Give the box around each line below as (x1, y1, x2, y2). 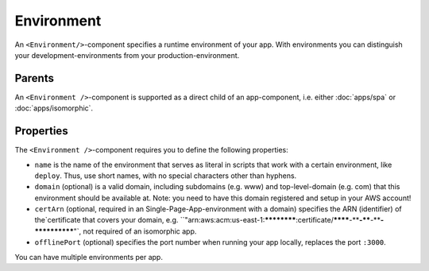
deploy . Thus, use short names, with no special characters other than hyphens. (34, 171, 297, 180)
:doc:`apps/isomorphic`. (14, 103, 94, 113)
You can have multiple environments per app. (14, 252, 163, 261)
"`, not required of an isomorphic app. (73, 226, 197, 236)
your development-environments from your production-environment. (14, 50, 240, 60)
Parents (14, 72, 55, 85)
